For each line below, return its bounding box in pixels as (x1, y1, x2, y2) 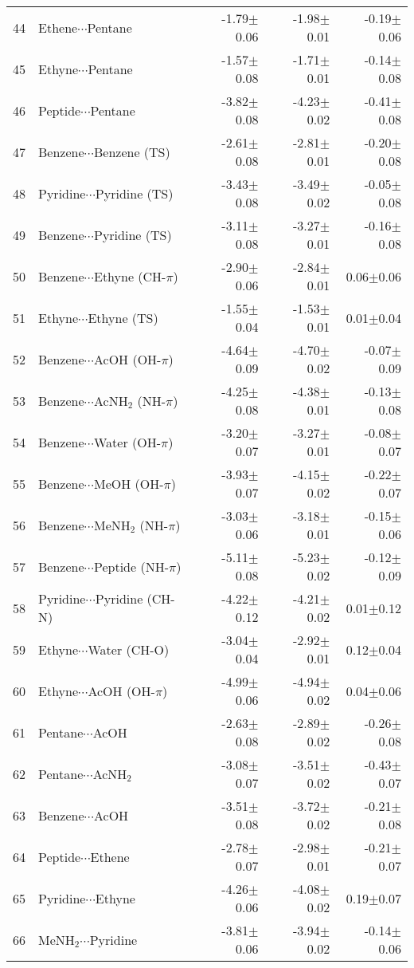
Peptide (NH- (93, 557, 169, 576)
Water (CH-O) (88, 639, 170, 659)
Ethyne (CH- (93, 266, 166, 285)
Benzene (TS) (93, 142, 170, 161)
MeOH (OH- (93, 474, 164, 493)
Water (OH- (93, 432, 162, 451)
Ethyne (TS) (88, 308, 158, 327)
